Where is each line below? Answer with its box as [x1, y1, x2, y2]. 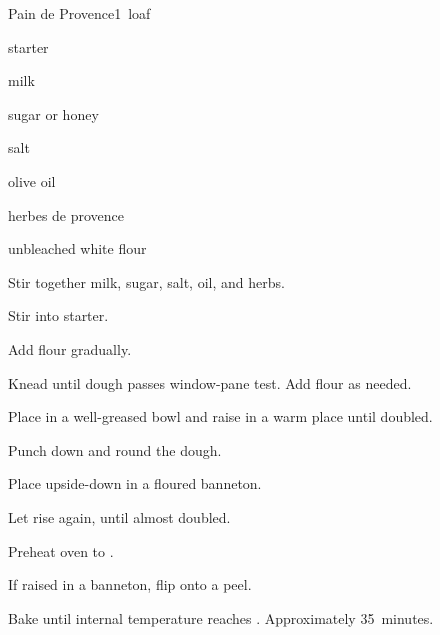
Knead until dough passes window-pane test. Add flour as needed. [8, 372, 412, 393]
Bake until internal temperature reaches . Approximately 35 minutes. [8, 607, 434, 628]
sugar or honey [8, 103, 99, 124]
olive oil [8, 170, 56, 191]
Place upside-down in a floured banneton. [8, 473, 262, 494]
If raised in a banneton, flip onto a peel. [8, 574, 252, 595]
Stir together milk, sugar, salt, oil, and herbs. [8, 271, 285, 292]
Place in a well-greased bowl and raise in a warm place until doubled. [8, 406, 433, 427]
